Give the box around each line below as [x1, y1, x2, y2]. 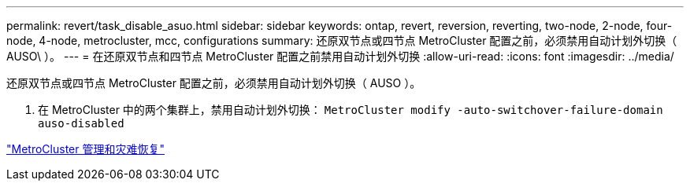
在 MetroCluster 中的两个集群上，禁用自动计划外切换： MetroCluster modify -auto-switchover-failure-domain [38, 103, 663, 116]
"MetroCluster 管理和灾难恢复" [6, 142, 165, 156]
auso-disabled [38, 117, 124, 130]
